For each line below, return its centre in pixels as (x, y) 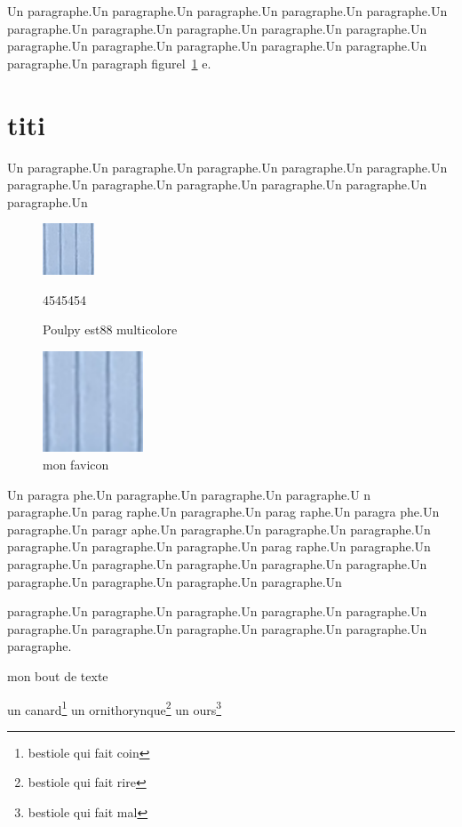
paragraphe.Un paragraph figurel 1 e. (109, 63)
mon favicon (76, 465)
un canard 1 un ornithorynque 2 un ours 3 (115, 708)
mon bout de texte (58, 675)
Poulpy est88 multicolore (110, 329)
